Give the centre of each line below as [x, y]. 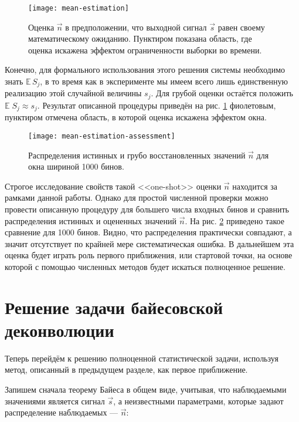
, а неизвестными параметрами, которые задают [198, 401]
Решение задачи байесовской [114, 307]
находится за [255, 186]
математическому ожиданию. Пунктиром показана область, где [140, 38]
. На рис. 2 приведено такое [235, 220]
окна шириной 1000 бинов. [76, 166]
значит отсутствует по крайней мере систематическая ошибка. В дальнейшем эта [149, 243]
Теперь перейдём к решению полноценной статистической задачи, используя [142, 358]
